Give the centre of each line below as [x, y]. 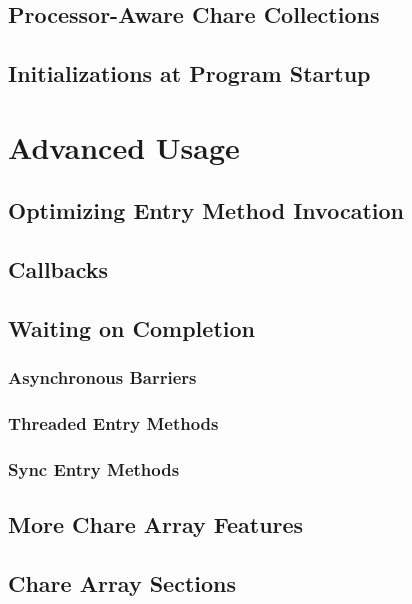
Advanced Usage [124, 146]
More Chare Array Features [156, 524]
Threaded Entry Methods [113, 423]
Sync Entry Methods [94, 468]
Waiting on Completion [131, 327]
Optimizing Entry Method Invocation [206, 210]
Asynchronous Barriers [102, 377]
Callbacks [58, 269]
